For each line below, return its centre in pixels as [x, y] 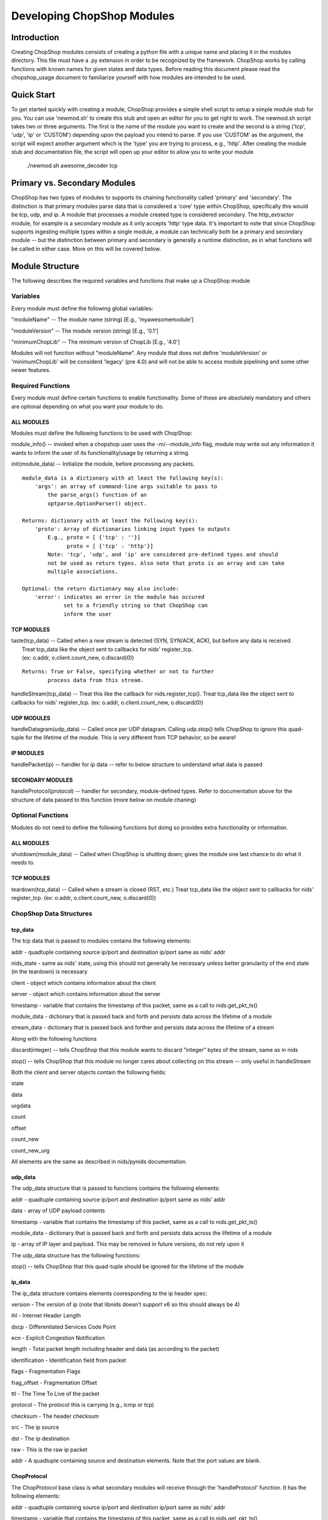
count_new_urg [30, 1150]
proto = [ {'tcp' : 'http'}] [110, 546]
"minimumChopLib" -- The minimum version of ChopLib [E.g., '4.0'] [96, 342]
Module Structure [45, 266]
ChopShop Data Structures [52, 914]
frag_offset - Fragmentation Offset [54, 1383]
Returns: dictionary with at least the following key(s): [110, 520]
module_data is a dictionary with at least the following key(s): [123, 478]
